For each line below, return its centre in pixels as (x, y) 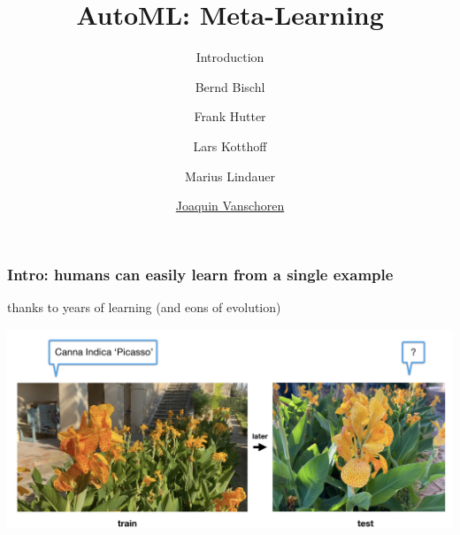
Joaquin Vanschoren (230, 206)
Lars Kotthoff (230, 145)
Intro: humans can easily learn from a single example (200, 274)
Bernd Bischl (230, 86)
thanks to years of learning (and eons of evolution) (144, 306)
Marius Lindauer (230, 176)
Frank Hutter (230, 116)
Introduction (230, 57)
